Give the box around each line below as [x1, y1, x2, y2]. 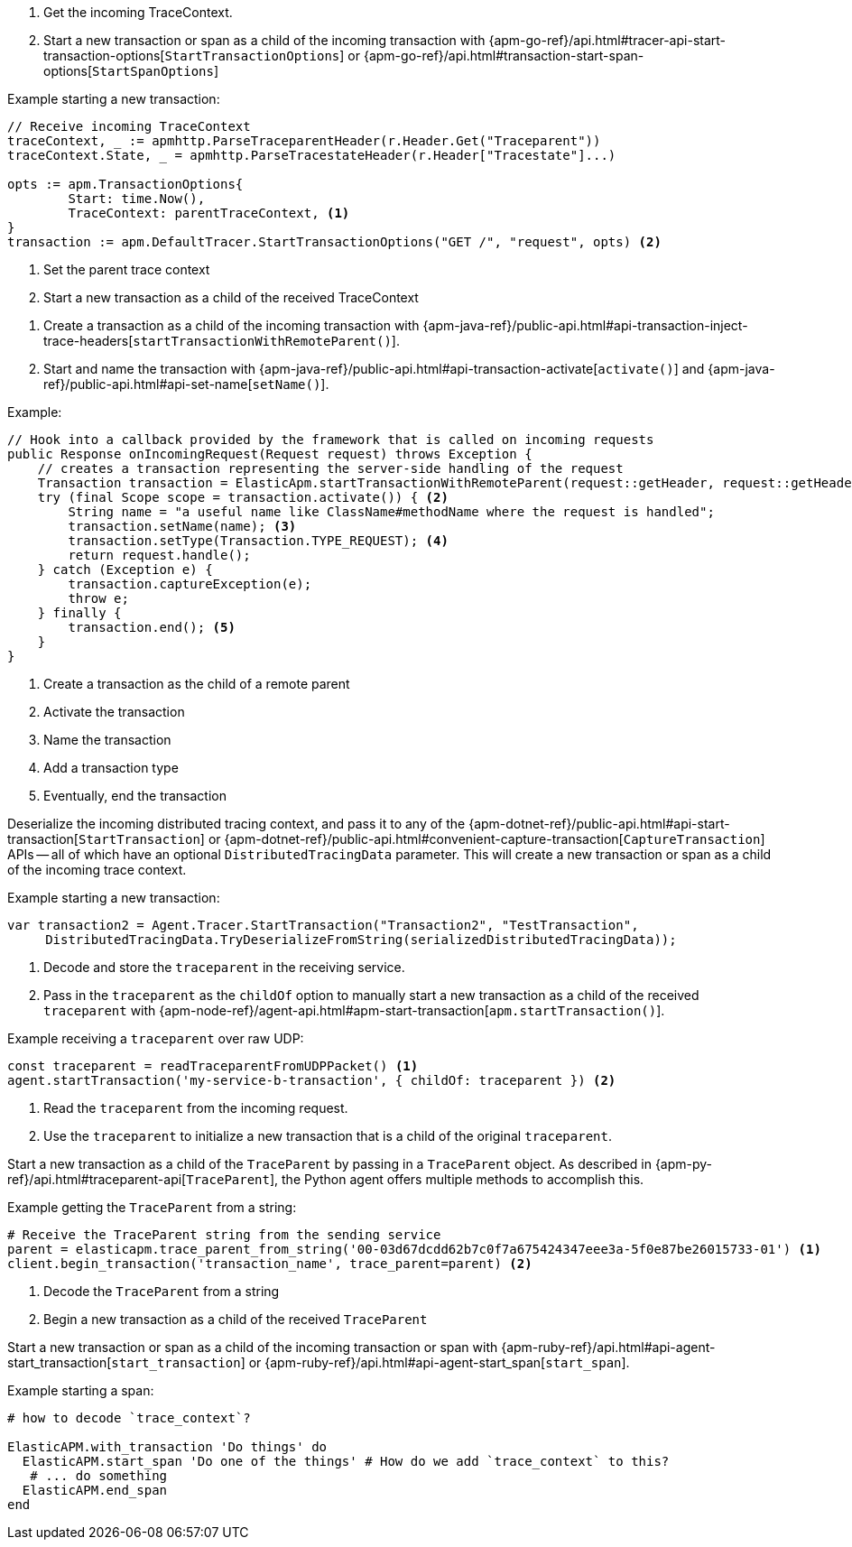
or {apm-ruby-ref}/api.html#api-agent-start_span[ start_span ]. [248, 1355, 630, 1370]
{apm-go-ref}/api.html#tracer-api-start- [488, 32, 727, 48]
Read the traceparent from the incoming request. [43, 1100, 348, 1116]
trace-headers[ [43, 333, 134, 348]
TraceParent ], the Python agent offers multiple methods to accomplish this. [186, 1172, 644, 1187]
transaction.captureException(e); [68, 577, 312, 591]
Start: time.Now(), [68, 191, 206, 206]
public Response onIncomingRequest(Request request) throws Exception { [7, 447, 532, 461]
